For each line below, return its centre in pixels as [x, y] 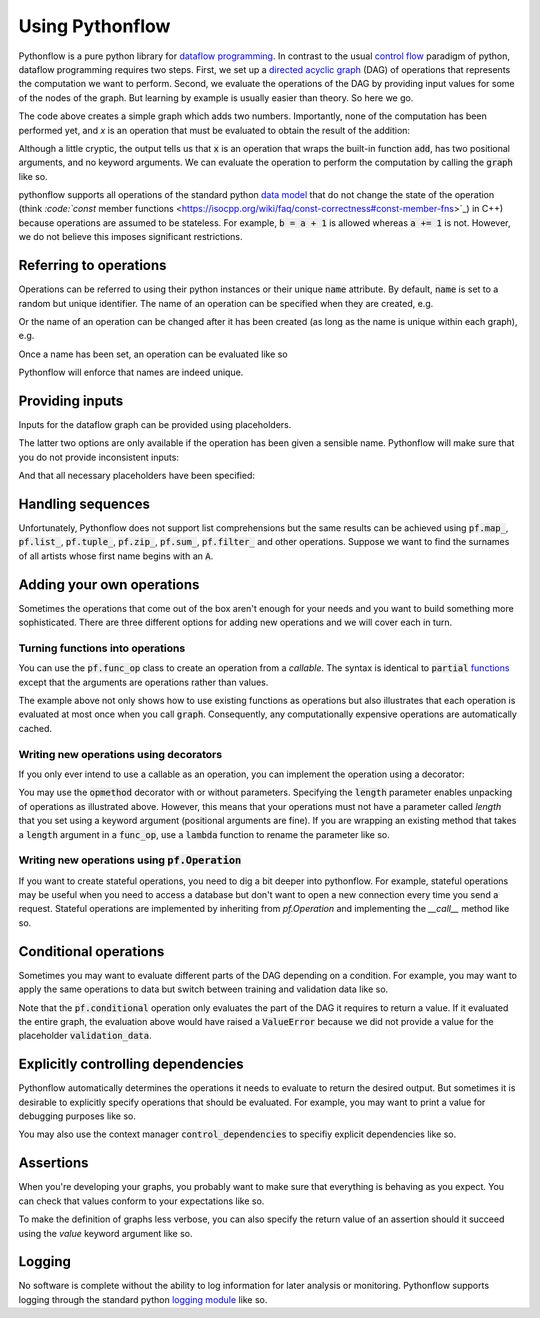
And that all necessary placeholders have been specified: [136, 476]
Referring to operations [92, 265]
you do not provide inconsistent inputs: [99, 457]
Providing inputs [71, 400]
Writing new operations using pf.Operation [130, 860]
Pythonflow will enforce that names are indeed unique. [131, 372]
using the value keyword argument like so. [106, 1233]
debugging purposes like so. [77, 1116]
